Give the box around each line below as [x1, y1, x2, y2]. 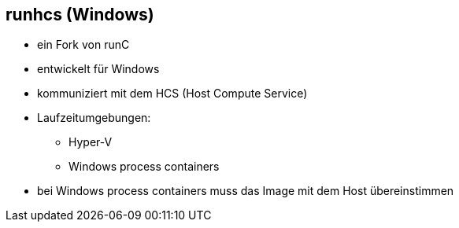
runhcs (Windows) [6, 5, 154, 24]
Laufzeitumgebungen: [37, 111, 151, 125]
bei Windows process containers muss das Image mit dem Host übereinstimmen [37, 184, 454, 198]
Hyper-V [68, 135, 113, 149]
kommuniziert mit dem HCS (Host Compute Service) [37, 86, 308, 101]
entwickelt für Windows [37, 62, 160, 76]
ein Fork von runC [37, 38, 130, 52]
